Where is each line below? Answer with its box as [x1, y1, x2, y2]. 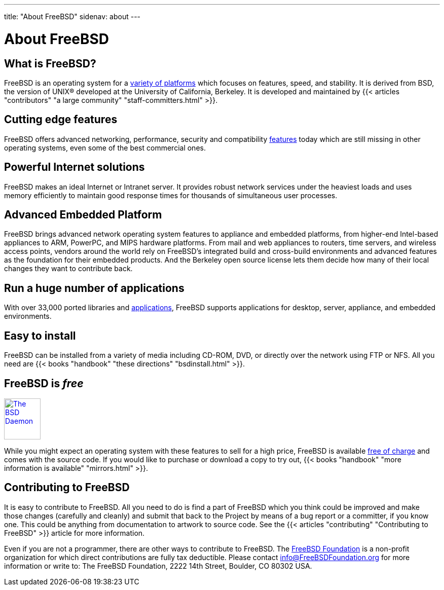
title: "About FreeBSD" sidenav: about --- [4, 12, 141, 21]
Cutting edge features [4, 113, 118, 126]
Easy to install [4, 329, 76, 342]
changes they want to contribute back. [4, 264, 133, 273]
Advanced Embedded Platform [4, 208, 162, 222]
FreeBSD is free [4, 377, 84, 390]
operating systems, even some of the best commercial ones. [4, 143, 206, 152]
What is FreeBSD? [4, 57, 96, 70]
